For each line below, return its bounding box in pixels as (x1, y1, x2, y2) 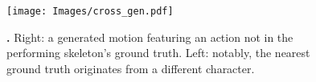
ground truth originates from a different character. (6, 59, 255, 76)
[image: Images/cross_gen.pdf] (6, 6, 174, 17)
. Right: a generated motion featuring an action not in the (6, 28, 293, 45)
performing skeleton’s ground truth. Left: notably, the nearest (6, 44, 310, 61)
